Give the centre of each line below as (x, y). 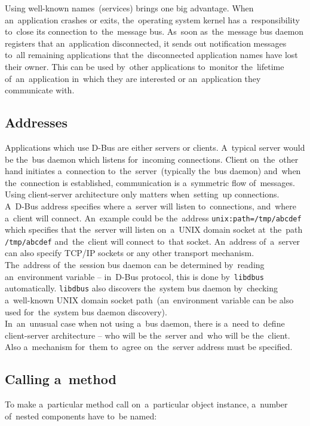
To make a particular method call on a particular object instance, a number (146, 404)
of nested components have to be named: (81, 416)
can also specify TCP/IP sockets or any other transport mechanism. (130, 253)
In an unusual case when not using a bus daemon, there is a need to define (145, 323)
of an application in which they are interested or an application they (133, 78)
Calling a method (61, 379)
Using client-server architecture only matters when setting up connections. (142, 194)
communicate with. (40, 90)
